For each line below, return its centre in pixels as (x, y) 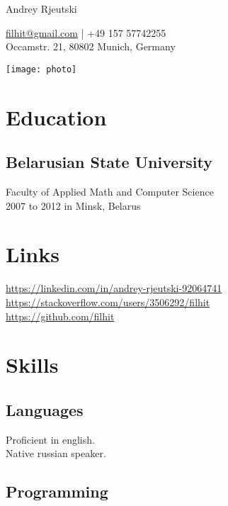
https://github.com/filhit (60, 316)
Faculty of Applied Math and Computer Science (110, 192)
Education (56, 117)
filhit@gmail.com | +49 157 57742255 (86, 32)
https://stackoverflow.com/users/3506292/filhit (108, 302)
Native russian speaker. (56, 453)
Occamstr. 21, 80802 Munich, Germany (91, 46)
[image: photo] (41, 69)
